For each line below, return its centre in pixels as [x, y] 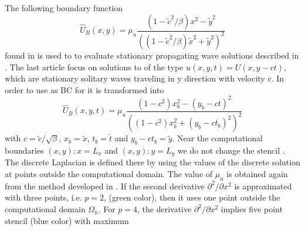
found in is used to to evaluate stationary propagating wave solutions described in [152, 55]
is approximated [263, 186]
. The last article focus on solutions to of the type [94, 67]
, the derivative [165, 209]
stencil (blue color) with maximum [67, 220]
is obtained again [257, 174]
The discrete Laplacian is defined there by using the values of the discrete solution [152, 162]
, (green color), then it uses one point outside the [192, 197]
